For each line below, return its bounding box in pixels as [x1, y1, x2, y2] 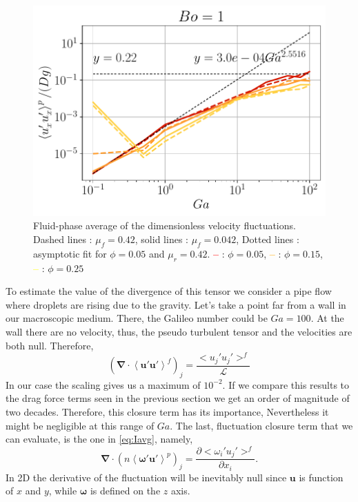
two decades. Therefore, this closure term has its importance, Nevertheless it [6, 405, 329, 419]
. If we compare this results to [222, 377, 350, 392]
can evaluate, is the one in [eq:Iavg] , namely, [6, 432, 193, 446]
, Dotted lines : [236, 231, 299, 246]
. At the [310, 311, 344, 325]
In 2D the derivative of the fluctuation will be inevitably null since [6, 470, 287, 484]
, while [48, 483, 77, 498]
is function [299, 470, 344, 484]
